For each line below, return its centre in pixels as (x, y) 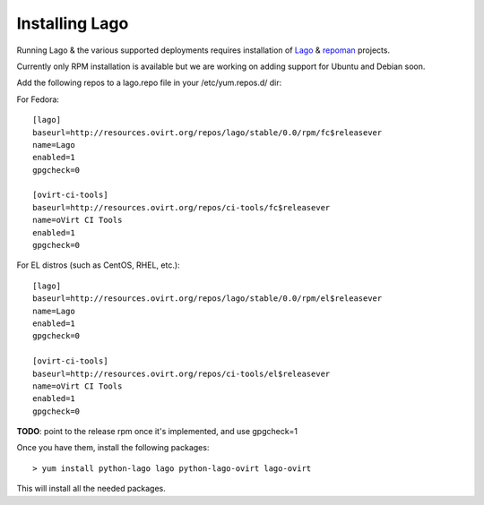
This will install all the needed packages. (91, 489)
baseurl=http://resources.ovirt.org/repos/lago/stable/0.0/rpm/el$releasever (207, 299)
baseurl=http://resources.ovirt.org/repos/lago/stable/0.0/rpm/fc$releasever (207, 133)
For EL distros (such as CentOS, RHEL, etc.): (98, 265)
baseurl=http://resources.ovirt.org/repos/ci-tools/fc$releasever (181, 207)
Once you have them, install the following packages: (113, 448)
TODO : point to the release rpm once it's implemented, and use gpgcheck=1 (157, 432)
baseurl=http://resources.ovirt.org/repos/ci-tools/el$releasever (181, 373)
